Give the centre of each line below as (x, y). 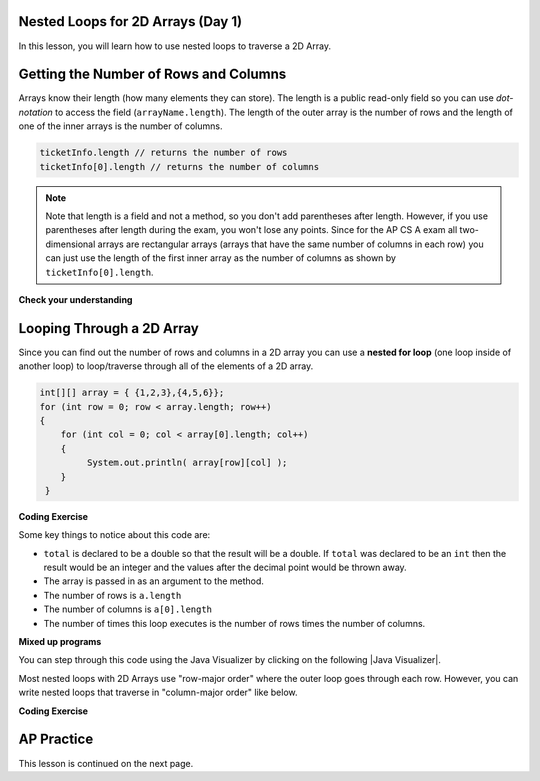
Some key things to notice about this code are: (114, 535)
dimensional (70, 244)
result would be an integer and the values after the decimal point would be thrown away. (225, 567)
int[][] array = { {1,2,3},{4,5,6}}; (132, 393)
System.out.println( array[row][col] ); (187, 463)
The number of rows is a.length (112, 595)
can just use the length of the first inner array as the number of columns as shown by (221, 258)
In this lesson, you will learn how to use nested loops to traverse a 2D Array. (175, 46)
